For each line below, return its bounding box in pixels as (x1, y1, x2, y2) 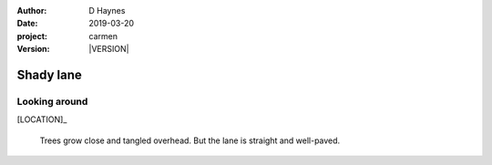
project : (16, 30, 47, 41)
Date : (16, 18, 38, 29)
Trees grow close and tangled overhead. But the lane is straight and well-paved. (39, 135, 341, 146)
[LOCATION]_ (16, 114, 67, 125)
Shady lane (16, 67, 82, 82)
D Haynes (88, 5, 126, 15)
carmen (88, 30, 118, 41)
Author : (16, 5, 47, 15)
